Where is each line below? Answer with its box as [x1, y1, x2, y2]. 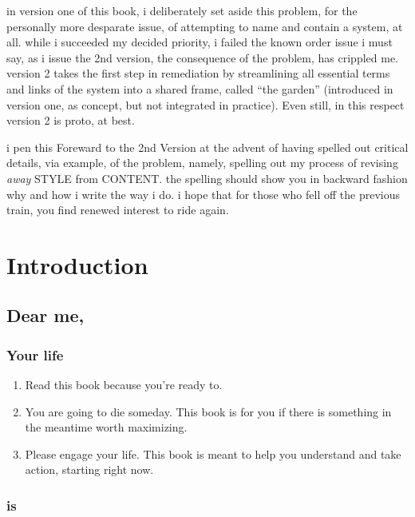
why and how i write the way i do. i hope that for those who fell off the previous [6, 185, 400, 202]
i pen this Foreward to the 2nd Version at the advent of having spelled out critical [6, 138, 409, 155]
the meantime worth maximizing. [25, 419, 188, 435]
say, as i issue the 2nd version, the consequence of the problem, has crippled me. [6, 49, 399, 66]
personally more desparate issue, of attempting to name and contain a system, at [6, 18, 403, 34]
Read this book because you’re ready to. [25, 376, 223, 393]
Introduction [6, 248, 148, 280]
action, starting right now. [25, 461, 154, 478]
